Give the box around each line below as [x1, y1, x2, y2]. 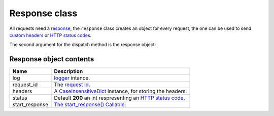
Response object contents [9, 55, 94, 63]
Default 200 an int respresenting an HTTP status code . [54, 94, 185, 101]
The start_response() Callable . [54, 101, 126, 108]
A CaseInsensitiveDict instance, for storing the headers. [54, 88, 187, 95]
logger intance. [54, 74, 90, 82]
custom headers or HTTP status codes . [9, 32, 92, 38]
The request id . [54, 81, 91, 88]
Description [54, 68, 83, 75]
